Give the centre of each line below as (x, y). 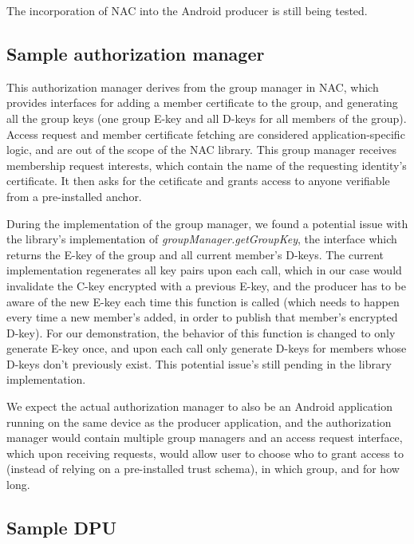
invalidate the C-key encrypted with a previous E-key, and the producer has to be (207, 285)
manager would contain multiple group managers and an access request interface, (205, 438)
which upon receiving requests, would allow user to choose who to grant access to (205, 453)
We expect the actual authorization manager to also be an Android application (200, 406)
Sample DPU (62, 528)
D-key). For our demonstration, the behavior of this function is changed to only (201, 332)
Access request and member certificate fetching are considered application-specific (206, 134)
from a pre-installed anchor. (74, 196)
